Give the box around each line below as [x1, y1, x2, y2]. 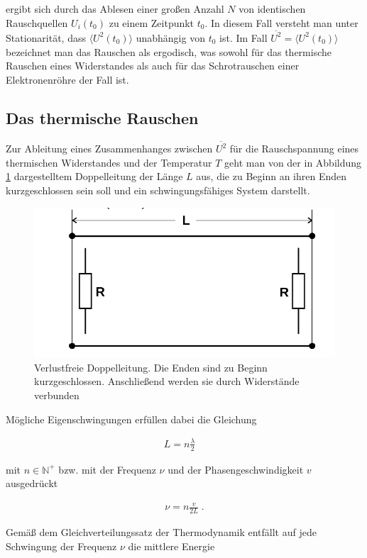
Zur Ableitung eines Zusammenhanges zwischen [6, 141, 213, 156]
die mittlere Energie [128, 538, 215, 553]
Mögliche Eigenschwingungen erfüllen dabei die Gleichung [6, 411, 257, 426]
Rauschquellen [6, 15, 68, 30]
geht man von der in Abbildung [224, 155, 362, 169]
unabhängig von [136, 30, 205, 45]
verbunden [34, 388, 80, 403]
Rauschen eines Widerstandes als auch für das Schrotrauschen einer [6, 58, 300, 73]
